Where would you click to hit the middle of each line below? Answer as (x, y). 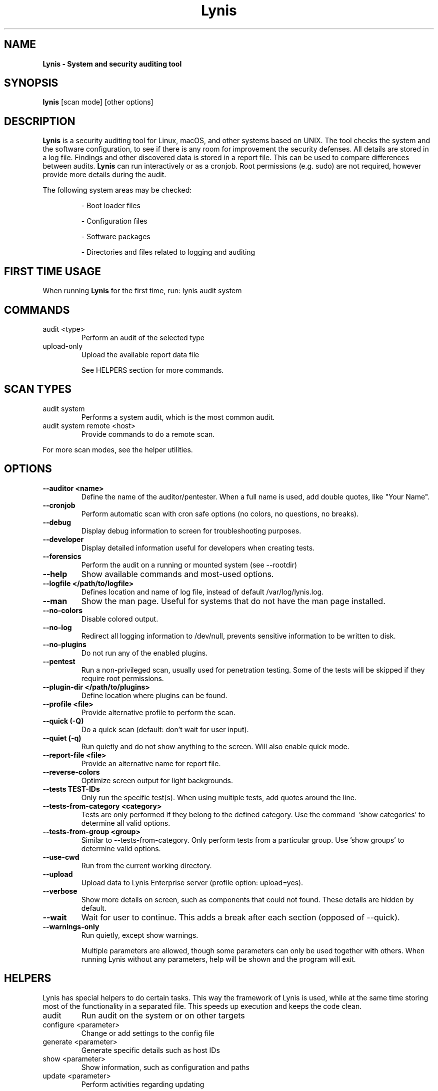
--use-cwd (61, 857)
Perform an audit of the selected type (143, 337)
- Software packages (116, 237)
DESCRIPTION (40, 121)
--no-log (57, 627)
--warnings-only (71, 926)
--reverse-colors (71, 772)
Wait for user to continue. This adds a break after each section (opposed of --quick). (240, 917)
